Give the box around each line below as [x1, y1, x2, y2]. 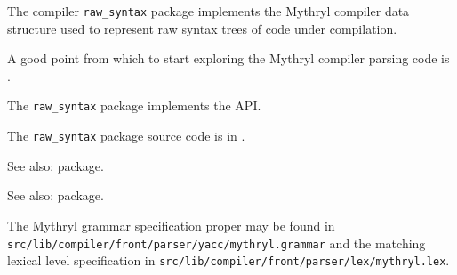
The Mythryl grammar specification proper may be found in [7, 215, 335, 234]
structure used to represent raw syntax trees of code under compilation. [7, 19, 397, 37]
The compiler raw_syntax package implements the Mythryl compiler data [7, 2, 410, 20]
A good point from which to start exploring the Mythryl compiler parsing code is [7, 49, 450, 68]
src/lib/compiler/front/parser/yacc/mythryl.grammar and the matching [7, 233, 426, 252]
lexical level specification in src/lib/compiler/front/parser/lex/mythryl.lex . [7, 251, 450, 270]
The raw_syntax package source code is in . [7, 126, 245, 145]
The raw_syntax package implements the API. [7, 96, 261, 115]
